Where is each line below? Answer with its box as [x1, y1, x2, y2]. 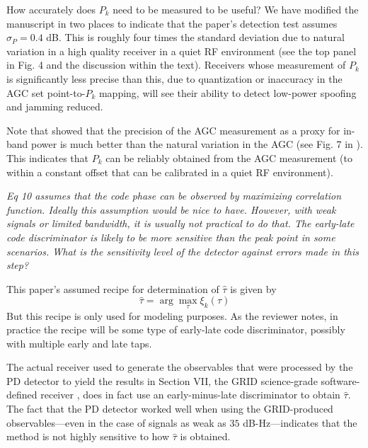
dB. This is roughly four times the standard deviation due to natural [46, 30, 345, 45]
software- [321, 373, 360, 388]
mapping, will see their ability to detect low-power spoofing [98, 85, 357, 100]
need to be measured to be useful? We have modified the [113, 2, 359, 16]
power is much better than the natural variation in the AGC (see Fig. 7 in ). [31, 137, 363, 151]
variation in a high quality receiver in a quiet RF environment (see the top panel [6, 43, 357, 58]
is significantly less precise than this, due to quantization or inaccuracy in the [6, 71, 343, 86]
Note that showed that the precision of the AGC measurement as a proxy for [6, 122, 340, 137]
